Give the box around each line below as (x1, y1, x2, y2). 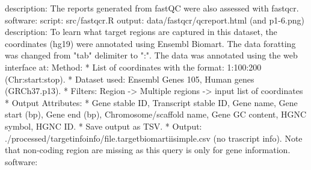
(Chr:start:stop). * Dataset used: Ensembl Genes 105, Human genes (5, 72, 254, 85)
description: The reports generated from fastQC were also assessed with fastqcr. (5, 2, 299, 14)
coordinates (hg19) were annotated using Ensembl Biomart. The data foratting (5, 37, 296, 49)
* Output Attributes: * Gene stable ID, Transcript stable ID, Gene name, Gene (5, 96, 298, 109)
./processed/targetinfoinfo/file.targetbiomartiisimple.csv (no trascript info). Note (5, 131, 303, 144)
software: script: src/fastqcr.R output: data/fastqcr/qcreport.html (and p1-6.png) (5, 13, 304, 26)
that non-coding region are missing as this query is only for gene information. (5, 143, 291, 156)
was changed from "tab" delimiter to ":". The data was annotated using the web (5, 49, 298, 61)
